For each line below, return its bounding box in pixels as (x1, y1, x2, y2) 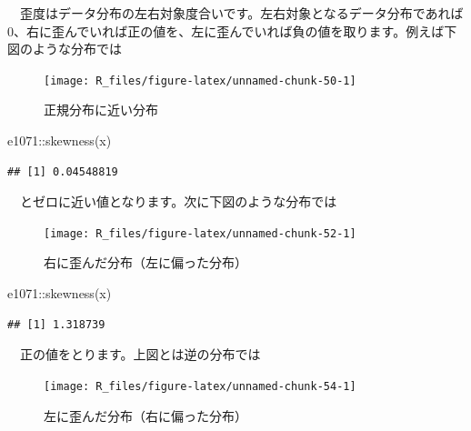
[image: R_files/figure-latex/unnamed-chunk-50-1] (44, 74, 356, 87)
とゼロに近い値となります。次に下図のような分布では (19, 192, 337, 211)
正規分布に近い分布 (44, 100, 158, 119)
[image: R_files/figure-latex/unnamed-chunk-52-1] (44, 226, 356, 240)
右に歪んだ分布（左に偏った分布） (44, 253, 247, 272)
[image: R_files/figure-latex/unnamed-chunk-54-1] (44, 379, 356, 393)
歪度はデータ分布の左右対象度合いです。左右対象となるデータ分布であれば (19, 4, 464, 22)
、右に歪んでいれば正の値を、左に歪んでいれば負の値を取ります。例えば (14, 21, 445, 40)
